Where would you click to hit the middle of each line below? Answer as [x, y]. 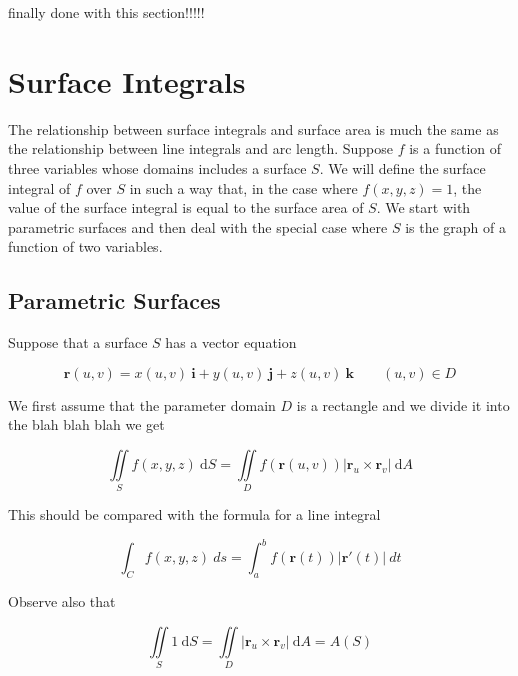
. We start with [423, 207]
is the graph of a [455, 226]
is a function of [455, 148]
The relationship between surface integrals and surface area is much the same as [253, 128]
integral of [39, 187]
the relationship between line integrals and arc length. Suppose [200, 148]
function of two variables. [85, 246]
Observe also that [62, 601]
